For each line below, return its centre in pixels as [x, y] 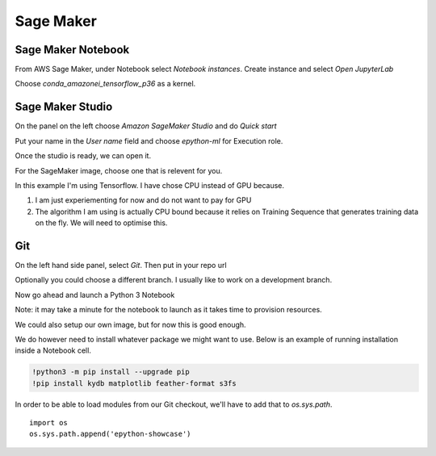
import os [48, 423]
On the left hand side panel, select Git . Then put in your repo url [121, 265]
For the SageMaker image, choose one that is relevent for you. [119, 170]
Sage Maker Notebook [72, 50]
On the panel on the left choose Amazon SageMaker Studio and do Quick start [146, 126]
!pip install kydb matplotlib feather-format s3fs [134, 383]
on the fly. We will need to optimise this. [101, 223]
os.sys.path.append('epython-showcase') [110, 434]
